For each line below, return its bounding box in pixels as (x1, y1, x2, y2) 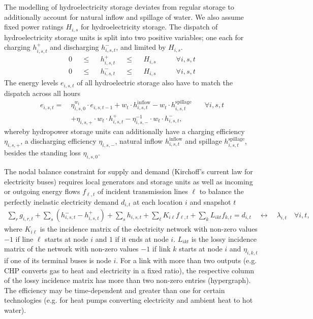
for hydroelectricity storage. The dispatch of (80, 21, 218, 32)
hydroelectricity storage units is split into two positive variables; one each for (4, 31, 244, 42)
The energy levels (4, 77, 58, 88)
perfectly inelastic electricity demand (4, 196, 119, 207)
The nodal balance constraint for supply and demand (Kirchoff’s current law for (4, 166, 253, 176)
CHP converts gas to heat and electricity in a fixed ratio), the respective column (4, 265, 255, 275)
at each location (133, 196, 183, 207)
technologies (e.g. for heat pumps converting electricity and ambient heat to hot (4, 295, 253, 305)
